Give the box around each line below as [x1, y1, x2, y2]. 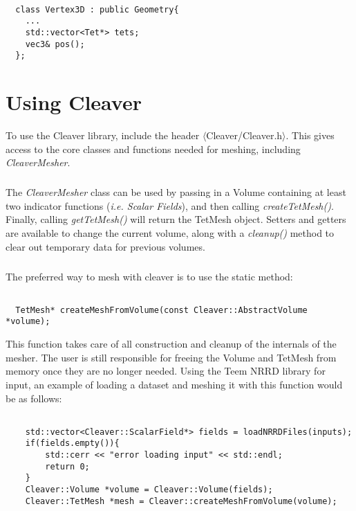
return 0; [45, 461, 90, 472]
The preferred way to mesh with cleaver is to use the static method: [6, 269, 293, 283]
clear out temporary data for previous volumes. [6, 239, 205, 253]
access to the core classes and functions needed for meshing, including [6, 141, 301, 156]
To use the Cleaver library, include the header [6, 128, 200, 143]
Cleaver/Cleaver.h [206, 128, 283, 143]
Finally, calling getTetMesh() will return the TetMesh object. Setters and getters [6, 212, 346, 226]
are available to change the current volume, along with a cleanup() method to [6, 226, 335, 240]
